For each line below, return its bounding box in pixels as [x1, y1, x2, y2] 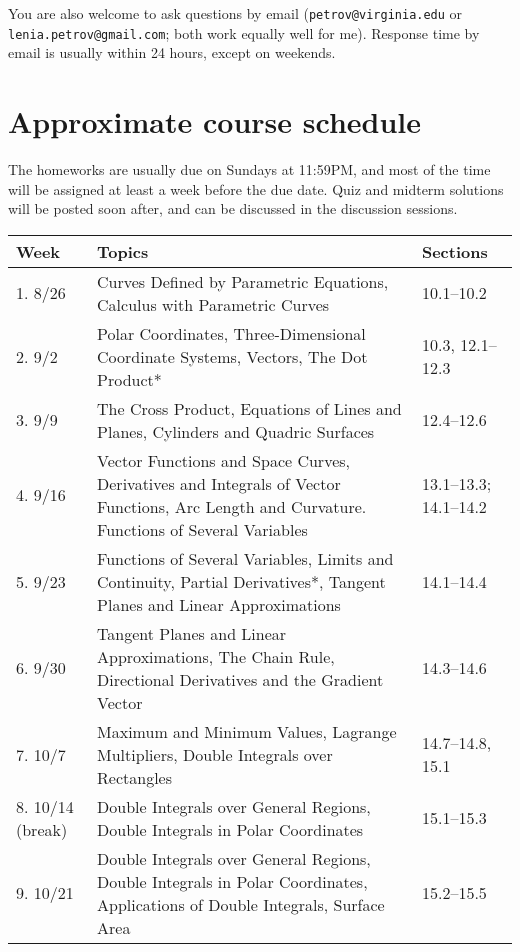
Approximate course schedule [8, 101, 422, 142]
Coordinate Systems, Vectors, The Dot [97, 344, 368, 368]
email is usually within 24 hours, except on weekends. [8, 42, 336, 63]
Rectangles [97, 765, 173, 789]
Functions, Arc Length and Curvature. [97, 494, 367, 518]
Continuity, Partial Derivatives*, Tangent [97, 569, 386, 593]
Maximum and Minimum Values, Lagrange [97, 719, 397, 743]
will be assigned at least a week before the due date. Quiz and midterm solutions [8, 178, 504, 199]
